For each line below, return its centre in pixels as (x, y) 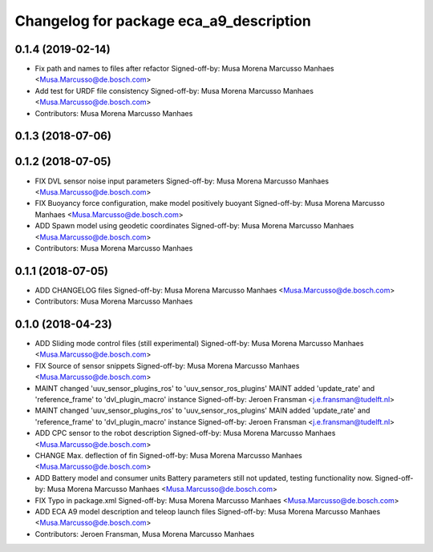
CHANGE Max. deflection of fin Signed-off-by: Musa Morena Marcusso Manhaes (168, 455)
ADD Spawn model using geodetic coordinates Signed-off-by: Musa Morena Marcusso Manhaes (194, 226)
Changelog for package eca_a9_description (163, 21)
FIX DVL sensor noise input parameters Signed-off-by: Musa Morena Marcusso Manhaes (182, 181)
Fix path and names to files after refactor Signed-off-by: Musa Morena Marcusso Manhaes (184, 69)
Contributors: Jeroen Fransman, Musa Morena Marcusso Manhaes (145, 534)
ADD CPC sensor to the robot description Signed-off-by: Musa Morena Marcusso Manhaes (185, 433)
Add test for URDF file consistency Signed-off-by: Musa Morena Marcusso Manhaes (174, 91)
